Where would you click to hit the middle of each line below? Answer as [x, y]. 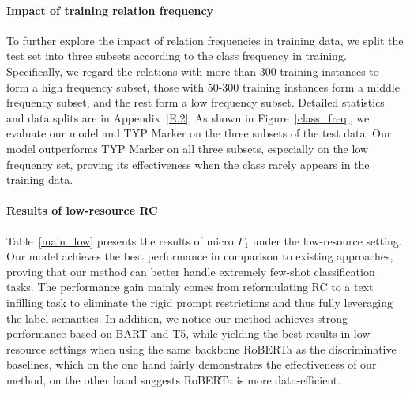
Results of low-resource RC [82, 210]
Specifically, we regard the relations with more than [132, 71]
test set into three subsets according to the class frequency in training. [177, 56]
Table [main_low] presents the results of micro [120, 240]
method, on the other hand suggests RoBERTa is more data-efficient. [174, 379]
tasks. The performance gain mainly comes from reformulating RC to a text [190, 287]
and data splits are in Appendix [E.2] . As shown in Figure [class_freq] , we [188, 117]
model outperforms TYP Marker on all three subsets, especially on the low [188, 148]
